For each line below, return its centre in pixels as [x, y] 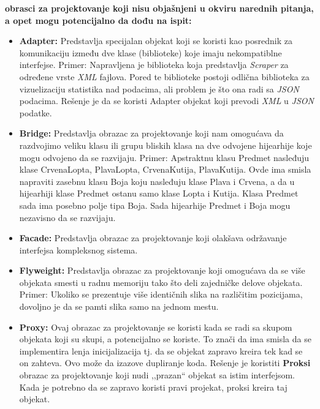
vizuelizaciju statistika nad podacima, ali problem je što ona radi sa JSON [159, 88]
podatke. [36, 112]
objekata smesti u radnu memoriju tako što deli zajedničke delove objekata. [161, 282]
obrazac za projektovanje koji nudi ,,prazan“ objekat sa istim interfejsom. [157, 375]
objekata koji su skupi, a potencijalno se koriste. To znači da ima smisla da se [165, 339]
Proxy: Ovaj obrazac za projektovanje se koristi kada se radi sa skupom [156, 327]
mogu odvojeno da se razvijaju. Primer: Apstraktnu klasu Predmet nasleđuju [164, 157]
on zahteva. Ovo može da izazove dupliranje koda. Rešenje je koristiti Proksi [165, 363]
